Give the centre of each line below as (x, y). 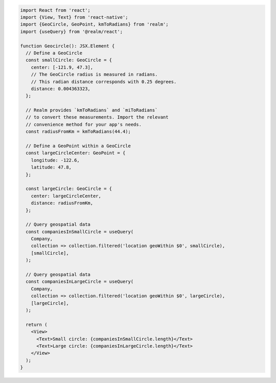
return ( (37, 325)
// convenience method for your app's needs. (84, 124)
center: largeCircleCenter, (66, 196)
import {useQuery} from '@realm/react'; (71, 31)
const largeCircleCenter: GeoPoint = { (76, 153)
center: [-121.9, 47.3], (62, 67)
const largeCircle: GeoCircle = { (69, 189)
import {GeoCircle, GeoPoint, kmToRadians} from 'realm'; (94, 25)
